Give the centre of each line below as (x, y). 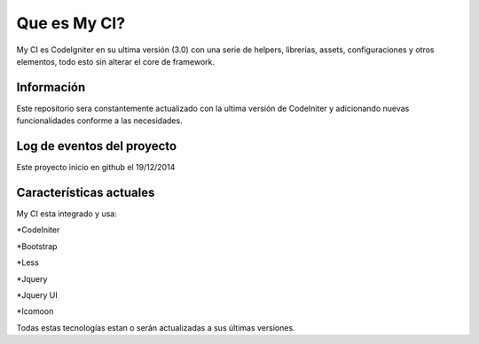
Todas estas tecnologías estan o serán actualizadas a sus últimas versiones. (156, 327)
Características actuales (86, 192)
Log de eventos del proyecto (97, 146)
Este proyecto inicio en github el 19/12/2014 (96, 168)
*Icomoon (35, 311)
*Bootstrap (37, 246)
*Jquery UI (37, 295)
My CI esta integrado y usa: (67, 214)
